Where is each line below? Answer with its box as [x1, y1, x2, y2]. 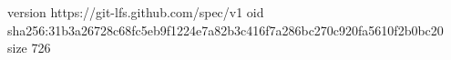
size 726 [7, 38, 51, 57]
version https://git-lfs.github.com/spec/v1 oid [7, 3, 264, 21]
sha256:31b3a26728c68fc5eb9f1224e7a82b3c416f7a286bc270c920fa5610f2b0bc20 [7, 20, 444, 39]
